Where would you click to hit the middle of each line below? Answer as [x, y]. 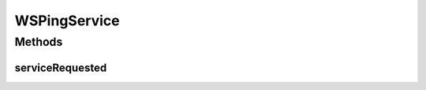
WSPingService [67, 21]
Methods [39, 42]
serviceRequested [61, 67]
